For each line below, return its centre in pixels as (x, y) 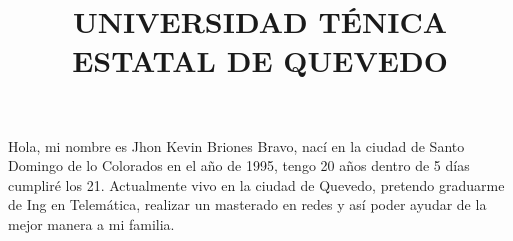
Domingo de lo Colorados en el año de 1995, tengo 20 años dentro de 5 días (239, 165)
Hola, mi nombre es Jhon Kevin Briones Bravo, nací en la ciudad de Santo (236, 145)
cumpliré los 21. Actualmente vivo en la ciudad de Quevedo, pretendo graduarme (256, 184)
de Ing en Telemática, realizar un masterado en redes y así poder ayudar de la (247, 204)
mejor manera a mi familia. (91, 223)
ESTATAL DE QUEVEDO (260, 60)
